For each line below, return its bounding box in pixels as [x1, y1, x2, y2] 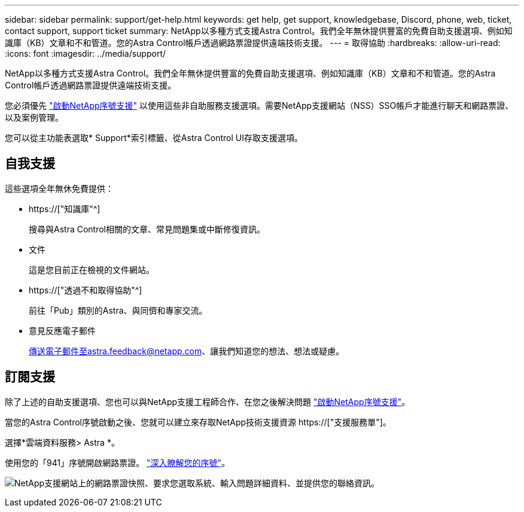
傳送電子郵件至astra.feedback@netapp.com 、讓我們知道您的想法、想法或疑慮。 [29, 345, 345, 356]
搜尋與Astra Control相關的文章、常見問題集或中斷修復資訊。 [29, 223, 265, 234]
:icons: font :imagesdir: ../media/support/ [5, 48, 166, 59]
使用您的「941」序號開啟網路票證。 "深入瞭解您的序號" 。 [5, 457, 230, 468]
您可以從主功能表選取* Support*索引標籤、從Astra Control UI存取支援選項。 [5, 133, 303, 143]
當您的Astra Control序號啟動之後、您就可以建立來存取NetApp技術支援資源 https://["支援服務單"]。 [5, 416, 391, 427]
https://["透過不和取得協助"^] [29, 284, 142, 295]
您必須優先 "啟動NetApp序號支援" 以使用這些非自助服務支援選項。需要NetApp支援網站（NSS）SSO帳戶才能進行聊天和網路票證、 [5, 100, 514, 111]
